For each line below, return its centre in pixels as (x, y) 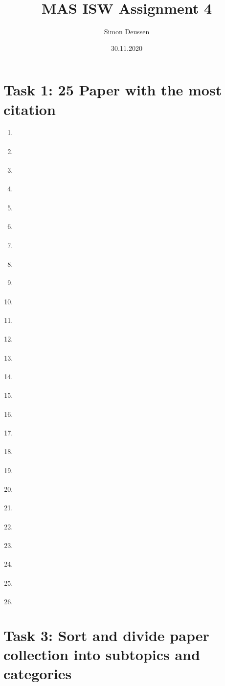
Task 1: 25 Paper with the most (113, 90)
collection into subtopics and (102, 654)
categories (38, 674)
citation (30, 109)
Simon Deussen (127, 32)
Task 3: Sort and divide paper (106, 635)
